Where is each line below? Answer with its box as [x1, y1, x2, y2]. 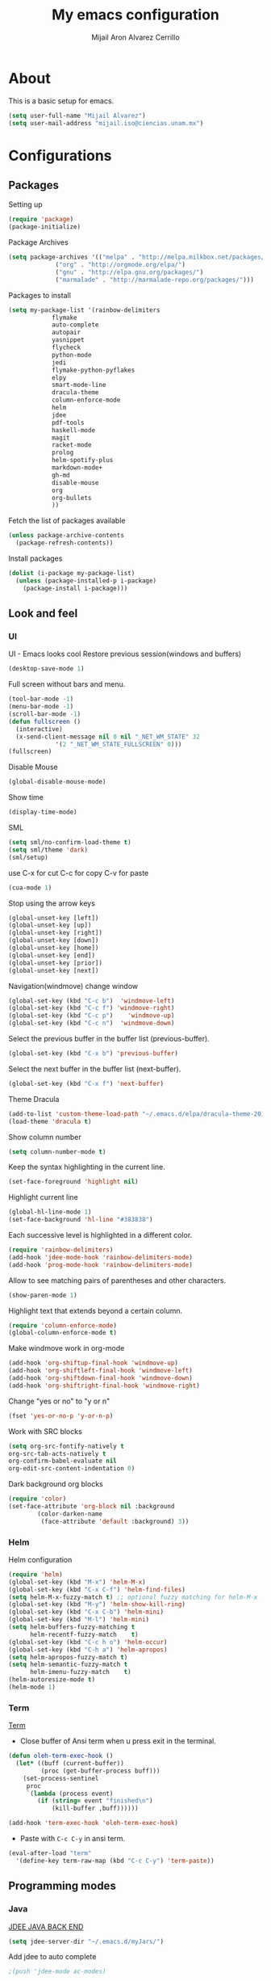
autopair [51, 329, 81, 337]
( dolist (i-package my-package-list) [8, 570, 135, 578]
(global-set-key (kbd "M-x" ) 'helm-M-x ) [8, 1578, 147, 1586]
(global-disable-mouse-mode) [8, 778, 106, 786]
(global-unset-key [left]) [8, 914, 99, 922]
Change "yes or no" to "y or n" [8, 1396, 110, 1406]
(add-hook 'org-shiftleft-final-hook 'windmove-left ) [8, 1367, 194, 1375]
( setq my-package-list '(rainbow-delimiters [8, 305, 161, 314]
